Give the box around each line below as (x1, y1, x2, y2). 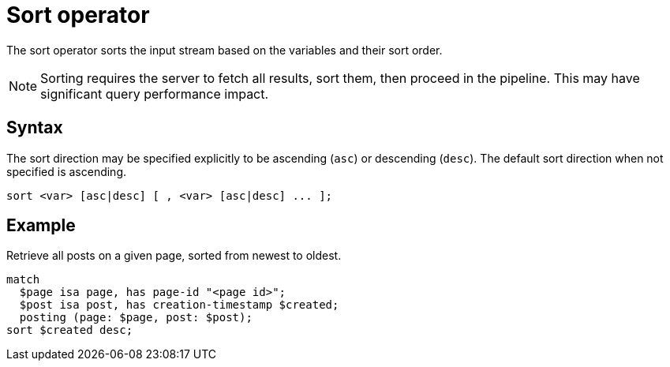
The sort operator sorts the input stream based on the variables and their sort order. (6, 43, 443, 57)
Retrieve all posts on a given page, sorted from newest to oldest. (6, 249, 342, 263)
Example (6, 215, 76, 236)
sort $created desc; (6, 324, 133, 337)
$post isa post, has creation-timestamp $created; (19, 298, 339, 312)
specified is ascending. (6, 164, 127, 178)
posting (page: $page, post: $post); (19, 311, 253, 324)
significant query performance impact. (40, 85, 269, 102)
